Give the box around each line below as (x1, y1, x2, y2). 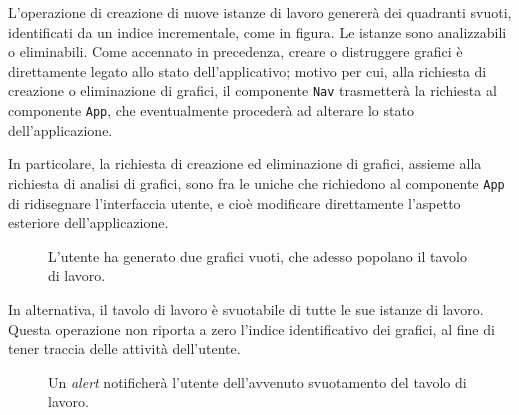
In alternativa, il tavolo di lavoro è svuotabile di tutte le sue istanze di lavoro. (8, 298, 484, 319)
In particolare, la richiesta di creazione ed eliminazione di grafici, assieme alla (8, 153, 482, 174)
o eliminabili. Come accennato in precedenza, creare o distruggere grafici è (8, 41, 463, 62)
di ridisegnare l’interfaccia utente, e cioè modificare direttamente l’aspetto (8, 192, 461, 213)
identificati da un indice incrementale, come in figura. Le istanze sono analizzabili (8, 21, 507, 42)
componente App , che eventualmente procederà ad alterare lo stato (8, 100, 414, 121)
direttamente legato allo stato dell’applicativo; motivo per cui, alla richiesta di (8, 60, 487, 81)
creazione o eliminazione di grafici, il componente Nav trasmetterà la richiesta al (8, 80, 497, 101)
